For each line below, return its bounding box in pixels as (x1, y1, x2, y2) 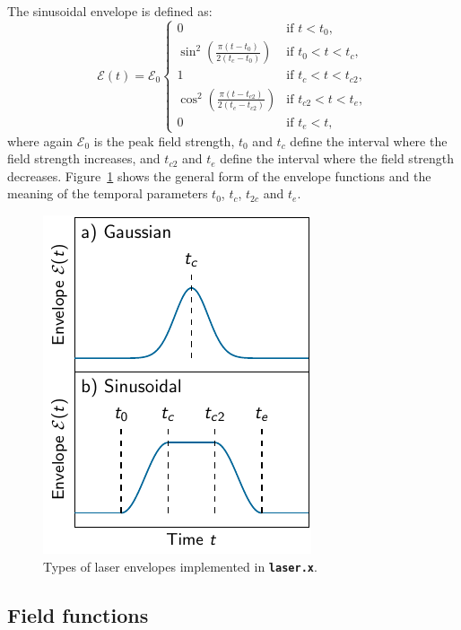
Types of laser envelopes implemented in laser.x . (43, 556, 317, 575)
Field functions (7, 600, 149, 628)
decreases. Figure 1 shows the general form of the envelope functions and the (7, 166, 431, 185)
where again (7, 131, 74, 150)
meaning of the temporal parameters (7, 184, 208, 203)
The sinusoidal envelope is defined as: (7, 2, 213, 20)
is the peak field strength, (93, 131, 235, 150)
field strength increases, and (7, 149, 161, 168)
